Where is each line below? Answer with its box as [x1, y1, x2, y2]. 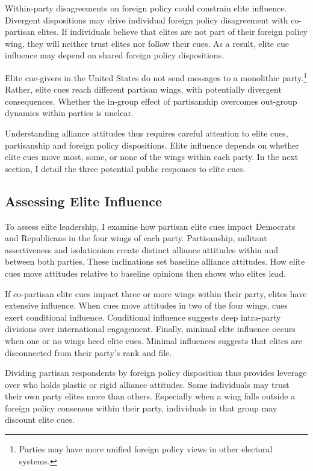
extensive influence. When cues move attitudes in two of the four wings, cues [5, 299, 288, 312]
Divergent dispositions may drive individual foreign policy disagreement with [5, 13, 288, 26]
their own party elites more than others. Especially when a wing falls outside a [5, 390, 296, 402]
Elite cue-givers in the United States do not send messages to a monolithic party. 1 [5, 69, 307, 84]
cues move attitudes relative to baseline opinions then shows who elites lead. [5, 266, 287, 279]
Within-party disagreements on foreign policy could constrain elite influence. [5, 2, 287, 14]
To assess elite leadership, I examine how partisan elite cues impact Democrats [5, 220, 296, 232]
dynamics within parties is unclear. [5, 106, 134, 119]
